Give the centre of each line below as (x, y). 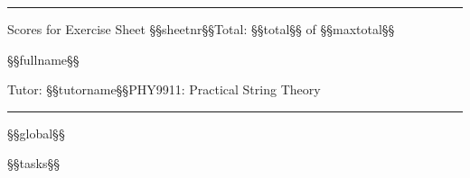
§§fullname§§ (43, 59)
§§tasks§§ (33, 163)
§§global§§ (36, 133)
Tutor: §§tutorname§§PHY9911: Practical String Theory (164, 89)
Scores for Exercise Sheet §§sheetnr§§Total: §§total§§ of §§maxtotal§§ (201, 29)
